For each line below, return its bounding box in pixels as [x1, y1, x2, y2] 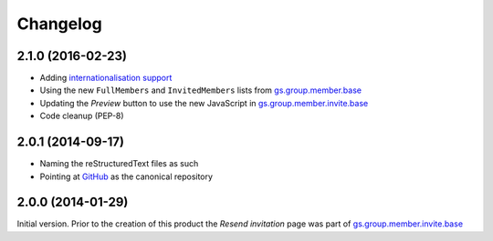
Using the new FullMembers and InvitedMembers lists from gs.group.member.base [39, 85, 362, 95]
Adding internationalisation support [39, 73, 173, 84]
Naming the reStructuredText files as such [39, 158, 199, 169]
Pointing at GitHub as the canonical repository [39, 171, 214, 182]
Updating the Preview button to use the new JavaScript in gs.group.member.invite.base [39, 97, 369, 108]
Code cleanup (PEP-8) [39, 110, 124, 122]
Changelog [16, 14, 102, 34]
